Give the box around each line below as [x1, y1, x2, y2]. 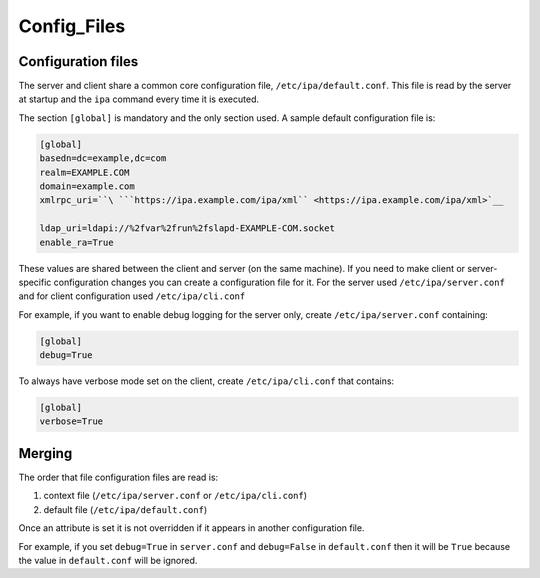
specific [18, 276, 52, 288]
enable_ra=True [39, 236, 114, 248]
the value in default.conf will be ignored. [18, 554, 198, 566]
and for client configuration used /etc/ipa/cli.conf [18, 290, 246, 302]
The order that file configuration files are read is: [18, 471, 219, 483]
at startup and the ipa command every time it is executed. [18, 93, 260, 105]
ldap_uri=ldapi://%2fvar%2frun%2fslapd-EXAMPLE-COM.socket [39, 223, 335, 234]
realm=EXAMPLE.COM [39, 166, 130, 178]
